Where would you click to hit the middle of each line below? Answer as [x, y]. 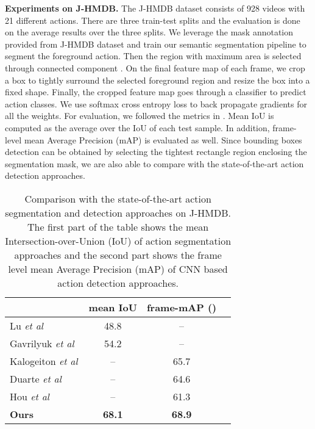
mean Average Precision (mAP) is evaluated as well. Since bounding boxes [163, 139]
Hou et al [30, 396]
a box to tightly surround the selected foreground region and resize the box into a [157, 80]
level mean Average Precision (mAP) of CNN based [118, 269]
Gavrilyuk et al [42, 343]
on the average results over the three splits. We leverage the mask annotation [149, 32]
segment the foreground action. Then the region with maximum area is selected [153, 56]
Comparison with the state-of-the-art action [118, 198]
